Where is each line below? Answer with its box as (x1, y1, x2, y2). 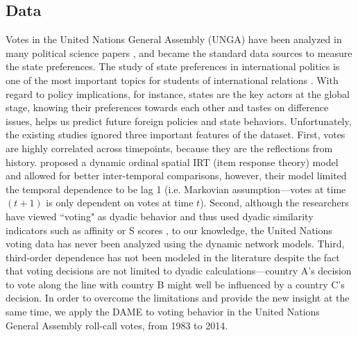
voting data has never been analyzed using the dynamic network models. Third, (6, 236, 345, 251)
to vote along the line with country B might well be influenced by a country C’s (6, 277, 345, 291)
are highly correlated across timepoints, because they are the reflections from (6, 140, 333, 155)
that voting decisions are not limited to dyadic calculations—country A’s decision (6, 263, 352, 278)
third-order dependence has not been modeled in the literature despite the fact (6, 249, 340, 264)
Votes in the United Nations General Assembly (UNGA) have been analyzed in (6, 32, 342, 47)
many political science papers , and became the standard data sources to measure (6, 45, 352, 60)
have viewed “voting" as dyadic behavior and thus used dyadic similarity (6, 208, 314, 223)
